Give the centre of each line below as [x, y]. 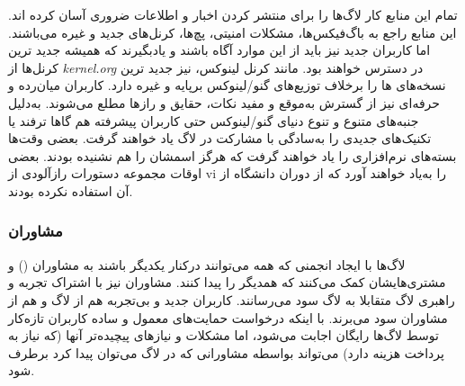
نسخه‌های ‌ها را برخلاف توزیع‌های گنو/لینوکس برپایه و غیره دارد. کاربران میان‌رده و [227, 85]
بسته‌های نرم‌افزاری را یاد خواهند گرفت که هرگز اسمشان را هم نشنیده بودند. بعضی [232, 155]
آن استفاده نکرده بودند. [71, 190]
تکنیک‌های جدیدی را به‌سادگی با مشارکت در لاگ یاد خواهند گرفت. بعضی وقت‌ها [220, 138]
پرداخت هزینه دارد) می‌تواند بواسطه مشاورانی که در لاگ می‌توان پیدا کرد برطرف [226, 352]
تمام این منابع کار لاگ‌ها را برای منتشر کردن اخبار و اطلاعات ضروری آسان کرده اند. [233, 14]
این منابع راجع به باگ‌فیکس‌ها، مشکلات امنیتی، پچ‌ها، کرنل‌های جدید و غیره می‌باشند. [232, 32]
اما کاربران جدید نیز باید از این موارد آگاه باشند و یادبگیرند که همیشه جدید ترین [219, 50]
